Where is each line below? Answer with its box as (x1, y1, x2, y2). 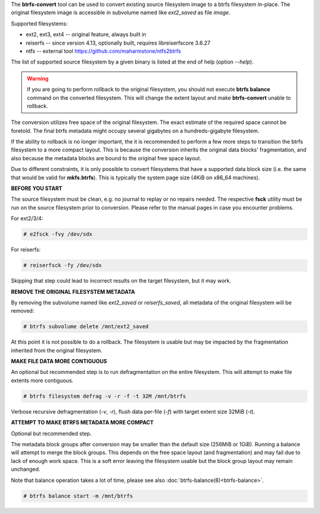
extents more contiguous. (11, 377, 73, 384)
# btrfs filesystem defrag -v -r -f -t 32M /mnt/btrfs (23, 392, 186, 399)
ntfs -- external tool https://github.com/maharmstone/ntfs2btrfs (25, 47, 181, 55)
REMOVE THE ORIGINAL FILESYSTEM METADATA (11, 288, 136, 295)
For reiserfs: (11, 246, 41, 253)
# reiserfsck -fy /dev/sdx (23, 262, 102, 269)
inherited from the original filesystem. (11, 347, 103, 354)
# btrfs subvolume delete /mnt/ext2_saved (23, 323, 149, 330)
